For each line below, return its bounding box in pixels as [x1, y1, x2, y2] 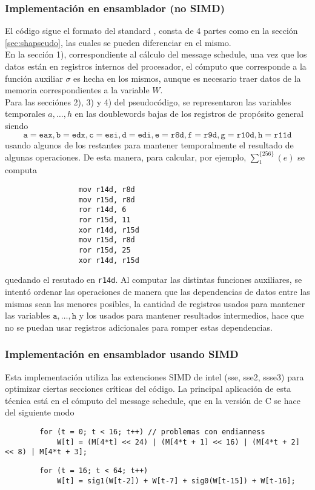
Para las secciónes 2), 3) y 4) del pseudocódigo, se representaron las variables [5, 95, 291, 108]
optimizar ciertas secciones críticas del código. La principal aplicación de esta [5, 382, 291, 395]
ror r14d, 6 [78, 205, 127, 214]
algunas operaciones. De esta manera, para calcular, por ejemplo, [5, 150, 247, 163]
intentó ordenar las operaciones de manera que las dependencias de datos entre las [5, 285, 310, 297]
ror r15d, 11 [78, 216, 131, 225]
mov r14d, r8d [78, 185, 135, 194]
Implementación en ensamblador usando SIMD [5, 346, 239, 362]
